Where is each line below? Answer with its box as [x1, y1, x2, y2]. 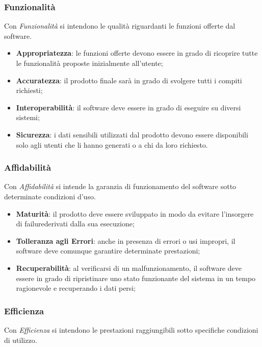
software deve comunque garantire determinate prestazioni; [16, 245, 200, 256]
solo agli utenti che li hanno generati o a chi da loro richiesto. [16, 139, 208, 150]
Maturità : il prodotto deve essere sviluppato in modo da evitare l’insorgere [16, 208, 254, 219]
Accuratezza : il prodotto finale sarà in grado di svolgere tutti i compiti [16, 75, 242, 85]
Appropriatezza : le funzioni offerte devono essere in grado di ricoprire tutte [16, 48, 258, 58]
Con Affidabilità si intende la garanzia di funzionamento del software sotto [4, 181, 237, 192]
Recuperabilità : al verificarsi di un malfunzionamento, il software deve [16, 262, 242, 273]
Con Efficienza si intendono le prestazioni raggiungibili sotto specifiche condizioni [4, 324, 258, 335]
